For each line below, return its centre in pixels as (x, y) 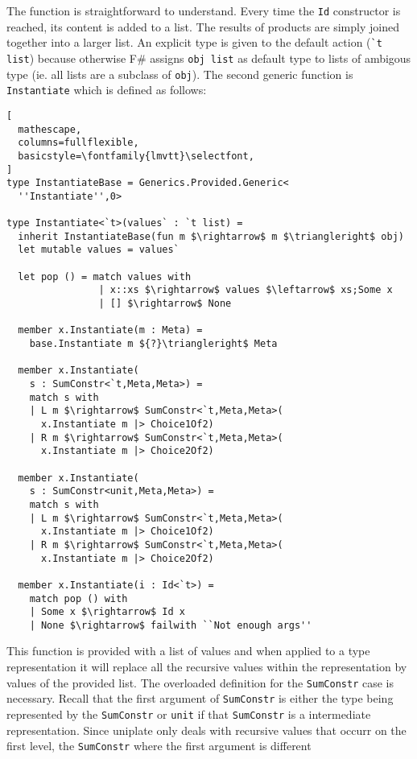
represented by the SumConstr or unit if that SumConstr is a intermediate (189, 714)
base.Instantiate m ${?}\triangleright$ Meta (153, 344)
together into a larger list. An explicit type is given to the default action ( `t (194, 42)
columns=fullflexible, (78, 143)
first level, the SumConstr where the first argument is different (159, 746)
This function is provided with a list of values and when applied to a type (188, 651)
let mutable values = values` (99, 250)
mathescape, (50, 129)
